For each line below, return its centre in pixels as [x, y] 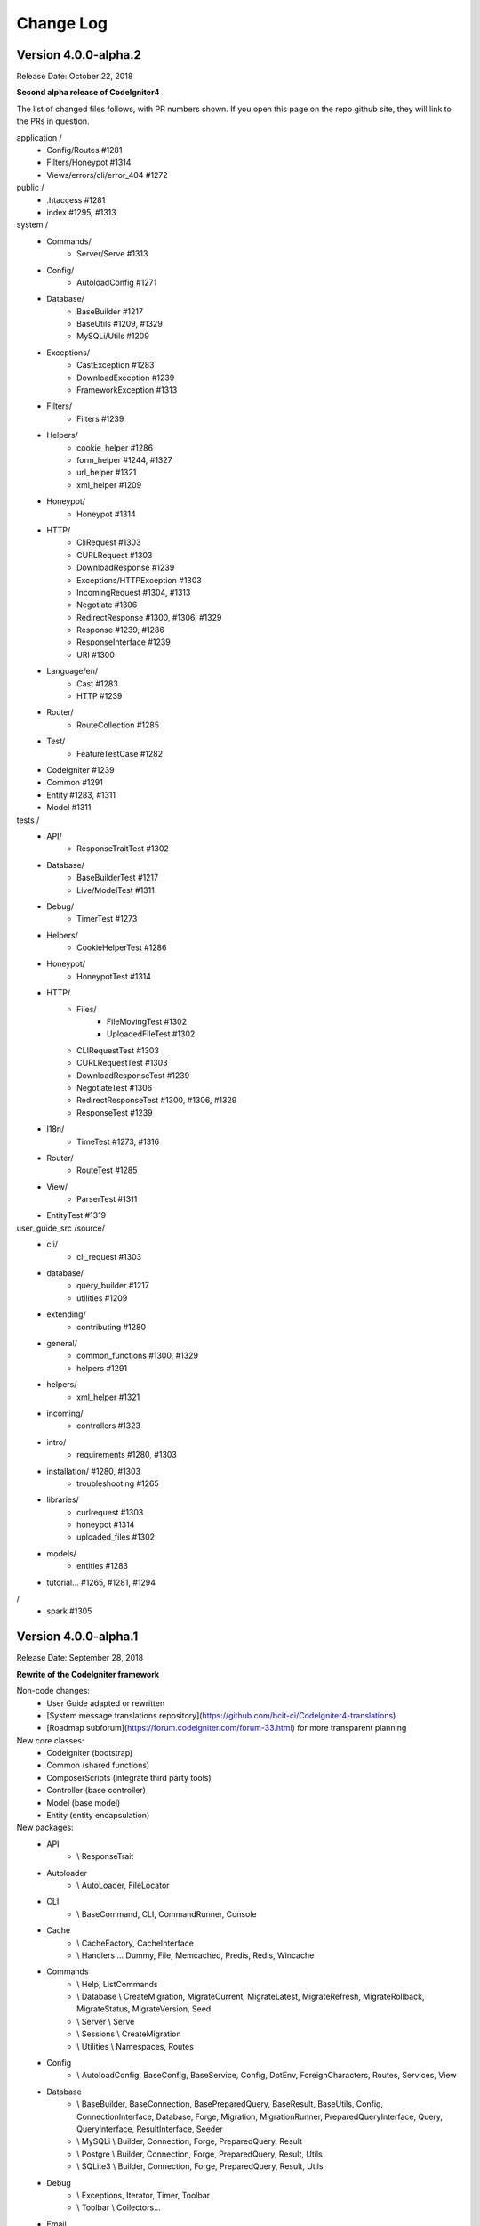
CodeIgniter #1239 [80, 769]
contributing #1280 [112, 1327]
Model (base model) [84, 1802]
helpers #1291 [102, 1368]
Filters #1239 [100, 418]
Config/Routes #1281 [84, 150]
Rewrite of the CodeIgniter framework [88, 1674]
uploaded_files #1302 [116, 1537]
